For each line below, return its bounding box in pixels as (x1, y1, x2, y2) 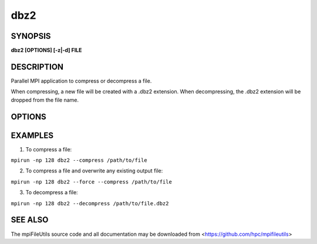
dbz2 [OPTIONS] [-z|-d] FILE (11, 47, 82, 54)
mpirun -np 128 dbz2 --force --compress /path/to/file (11, 178, 173, 185)
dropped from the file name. (11, 96, 79, 103)
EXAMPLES (11, 130, 54, 140)
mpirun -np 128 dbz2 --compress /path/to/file (11, 157, 147, 164)
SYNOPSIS (11, 31, 51, 41)
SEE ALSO (11, 215, 49, 225)
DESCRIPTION (11, 62, 64, 72)
